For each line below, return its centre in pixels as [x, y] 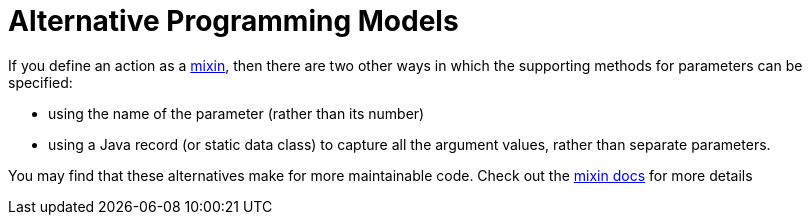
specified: [40, 82]
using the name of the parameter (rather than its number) [236, 113]
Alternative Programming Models [233, 21]
